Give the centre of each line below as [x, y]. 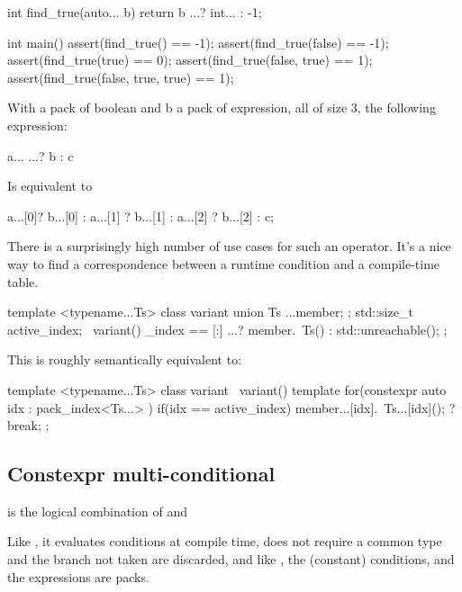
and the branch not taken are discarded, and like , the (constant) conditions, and [231, 559]
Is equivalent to [50, 186]
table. [23, 281]
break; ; [28, 425]
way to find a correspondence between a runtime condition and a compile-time [224, 263]
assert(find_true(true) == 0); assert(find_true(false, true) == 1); [190, 60]
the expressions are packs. [78, 576]
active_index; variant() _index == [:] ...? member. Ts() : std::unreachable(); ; [227, 329]
